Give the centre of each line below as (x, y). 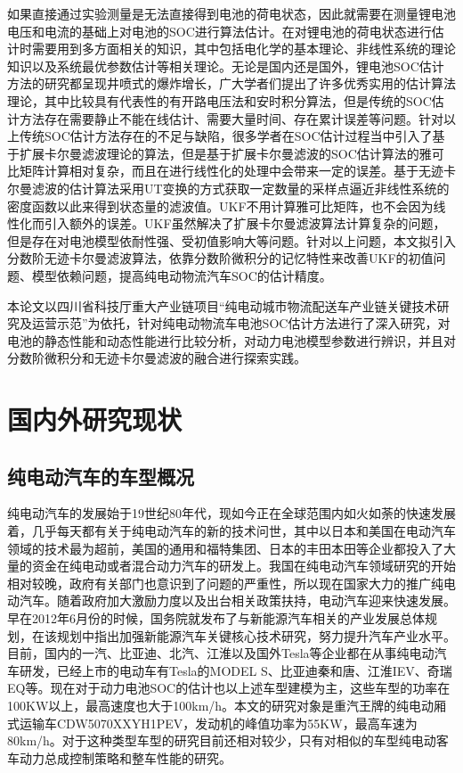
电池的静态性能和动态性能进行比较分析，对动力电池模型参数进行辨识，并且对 (231, 340)
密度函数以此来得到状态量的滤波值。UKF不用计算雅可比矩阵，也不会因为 (220, 206)
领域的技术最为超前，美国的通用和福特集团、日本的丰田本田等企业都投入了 (225, 548)
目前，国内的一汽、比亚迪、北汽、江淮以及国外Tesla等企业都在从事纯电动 (221, 653)
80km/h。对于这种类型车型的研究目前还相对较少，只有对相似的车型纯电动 (222, 740)
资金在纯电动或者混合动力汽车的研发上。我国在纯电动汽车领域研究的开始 (244, 566)
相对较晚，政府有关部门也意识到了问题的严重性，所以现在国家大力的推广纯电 (231, 583)
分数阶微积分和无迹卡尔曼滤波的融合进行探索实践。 (157, 358)
